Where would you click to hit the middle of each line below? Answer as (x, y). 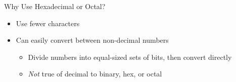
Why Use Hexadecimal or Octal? (55, 6)
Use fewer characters (48, 23)
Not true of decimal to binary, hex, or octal (95, 74)
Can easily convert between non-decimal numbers (92, 40)
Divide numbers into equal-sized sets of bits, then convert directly (130, 57)
